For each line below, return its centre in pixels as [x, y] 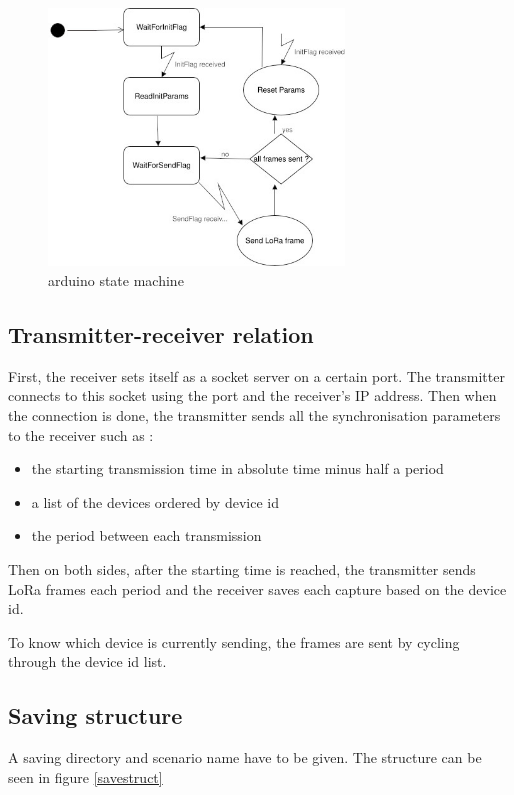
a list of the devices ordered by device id [155, 501]
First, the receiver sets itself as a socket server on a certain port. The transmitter [256, 375]
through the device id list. [87, 661]
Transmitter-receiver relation [161, 334]
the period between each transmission [146, 535]
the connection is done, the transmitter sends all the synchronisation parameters [254, 415]
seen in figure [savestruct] [85, 776]
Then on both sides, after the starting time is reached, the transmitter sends [242, 568]
